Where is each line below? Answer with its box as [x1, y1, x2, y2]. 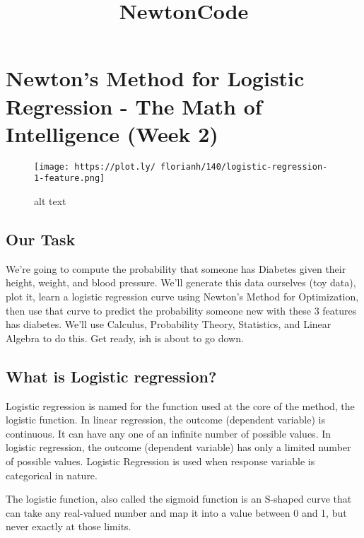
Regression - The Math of [6, 91, 262, 120]
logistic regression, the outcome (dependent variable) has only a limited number [6, 440, 351, 455]
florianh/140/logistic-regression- [160, 161, 328, 172]
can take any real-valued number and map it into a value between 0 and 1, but [6, 505, 347, 520]
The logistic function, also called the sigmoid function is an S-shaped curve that [6, 491, 352, 506]
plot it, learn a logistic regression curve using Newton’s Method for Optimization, [6, 288, 359, 303]
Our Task [6, 228, 76, 250]
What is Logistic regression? [6, 365, 217, 387]
